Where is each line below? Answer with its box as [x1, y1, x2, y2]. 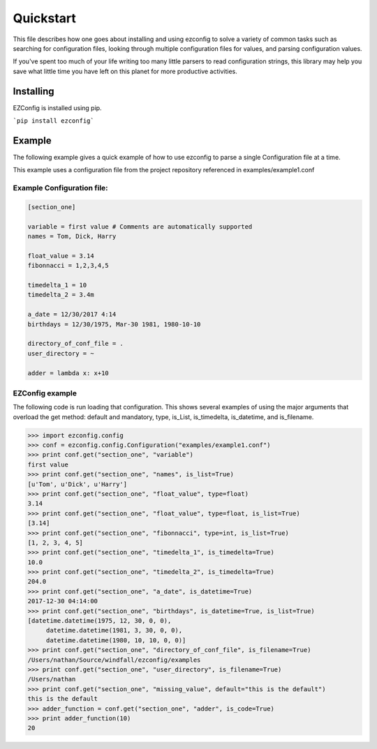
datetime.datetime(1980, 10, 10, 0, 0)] [45, 636, 186, 644]
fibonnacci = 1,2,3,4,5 [27, 262, 110, 270]
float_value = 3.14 [27, 252, 94, 259]
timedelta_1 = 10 [27, 281, 87, 289]
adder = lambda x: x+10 [27, 369, 110, 377]
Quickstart [13, 10, 77, 26]
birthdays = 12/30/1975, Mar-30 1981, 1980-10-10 [27, 320, 201, 328]
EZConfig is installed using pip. [13, 103, 102, 112]
